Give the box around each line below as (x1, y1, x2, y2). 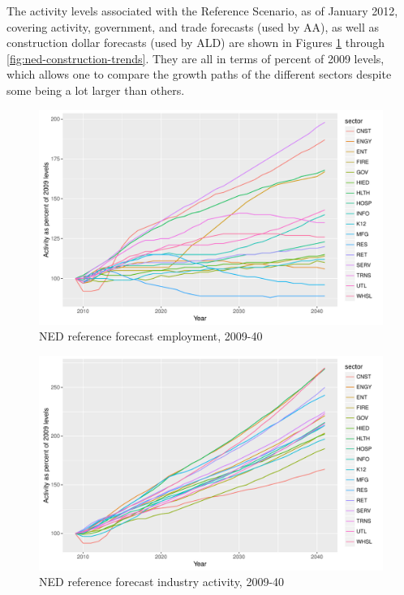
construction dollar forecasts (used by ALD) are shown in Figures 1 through (6, 34, 385, 51)
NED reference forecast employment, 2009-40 (39, 327, 263, 345)
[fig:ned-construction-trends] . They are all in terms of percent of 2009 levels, (6, 49, 385, 66)
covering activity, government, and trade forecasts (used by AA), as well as (6, 18, 380, 35)
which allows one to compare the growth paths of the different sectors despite (6, 66, 392, 83)
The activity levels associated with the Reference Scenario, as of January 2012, (6, 2, 398, 19)
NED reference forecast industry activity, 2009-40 (39, 573, 285, 590)
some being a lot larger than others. (6, 81, 185, 98)
